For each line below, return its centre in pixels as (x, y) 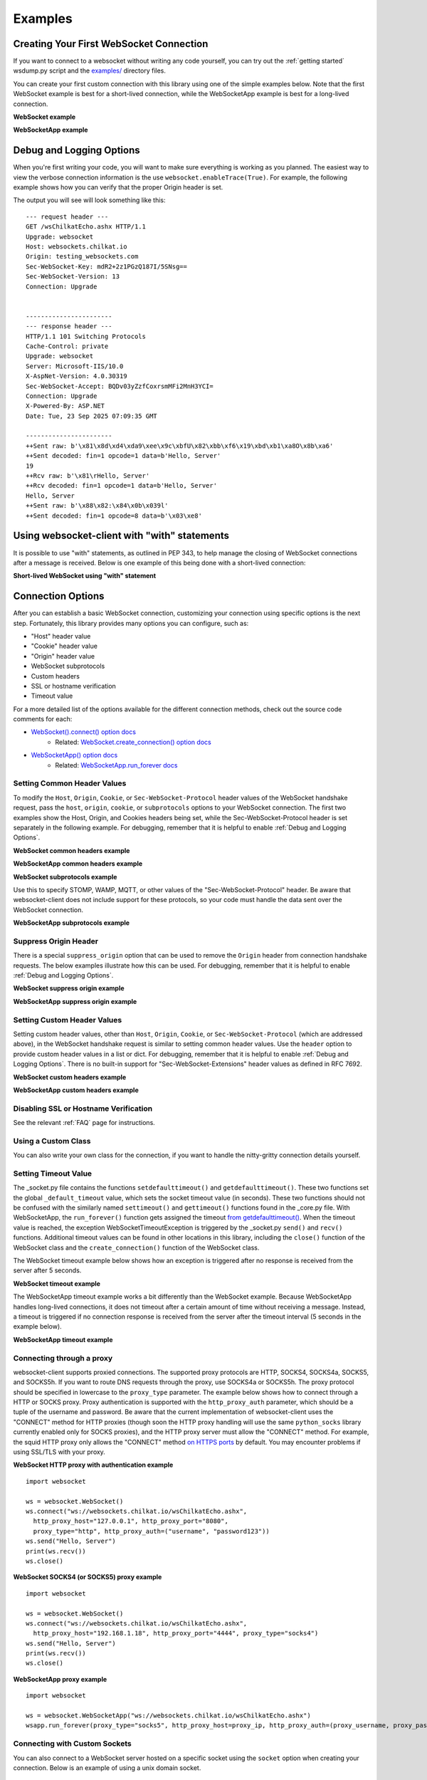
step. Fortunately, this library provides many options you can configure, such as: (131, 623)
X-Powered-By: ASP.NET (65, 406)
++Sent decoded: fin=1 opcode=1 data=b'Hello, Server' (123, 456)
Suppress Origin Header (56, 941)
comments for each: (43, 719)
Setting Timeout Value (53, 1173)
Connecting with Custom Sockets (72, 1744)
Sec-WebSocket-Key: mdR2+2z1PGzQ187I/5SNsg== (107, 266)
